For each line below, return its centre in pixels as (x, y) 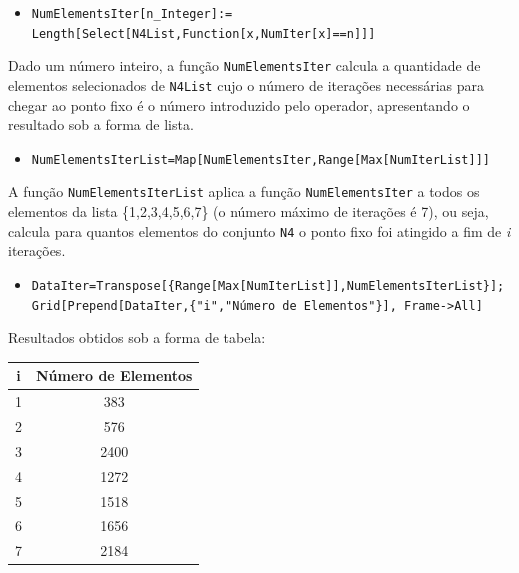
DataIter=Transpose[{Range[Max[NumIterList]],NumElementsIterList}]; (268, 285)
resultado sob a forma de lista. (101, 124)
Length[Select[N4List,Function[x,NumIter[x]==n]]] (203, 33)
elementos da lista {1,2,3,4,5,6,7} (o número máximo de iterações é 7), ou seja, (248, 211)
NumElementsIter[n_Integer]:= (132, 14)
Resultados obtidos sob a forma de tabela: (137, 337)
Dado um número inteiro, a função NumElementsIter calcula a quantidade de (244, 65)
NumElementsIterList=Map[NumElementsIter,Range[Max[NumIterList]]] (260, 159)
